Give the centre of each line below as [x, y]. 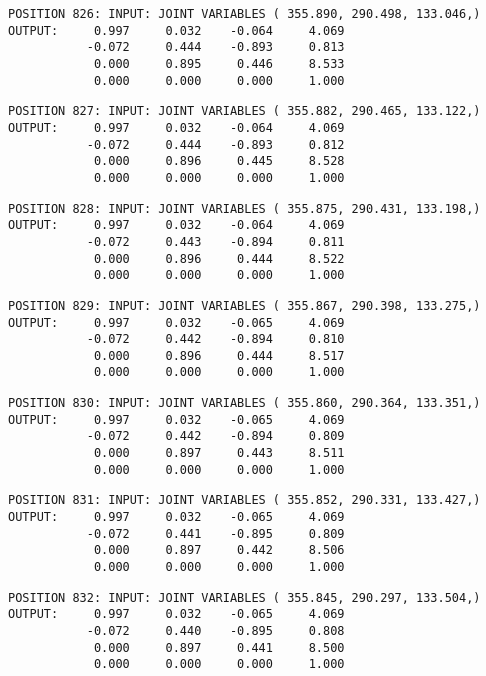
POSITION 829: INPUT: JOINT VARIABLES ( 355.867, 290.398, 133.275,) [244, 305]
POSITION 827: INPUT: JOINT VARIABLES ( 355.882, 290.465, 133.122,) [244, 111]
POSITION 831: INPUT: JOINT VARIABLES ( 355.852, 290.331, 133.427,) [244, 500]
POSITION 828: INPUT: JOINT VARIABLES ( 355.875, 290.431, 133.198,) [244, 208]
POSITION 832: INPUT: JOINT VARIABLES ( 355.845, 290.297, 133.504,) [244, 597]
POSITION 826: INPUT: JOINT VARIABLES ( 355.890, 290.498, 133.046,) [244, 14]
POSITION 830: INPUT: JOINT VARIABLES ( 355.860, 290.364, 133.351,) [244, 403]
